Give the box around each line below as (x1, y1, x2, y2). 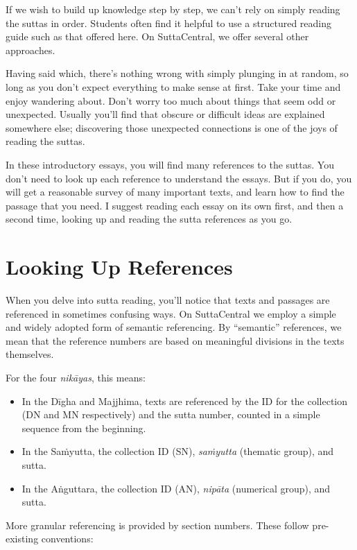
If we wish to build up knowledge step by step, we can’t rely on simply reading (6, 2, 340, 16)
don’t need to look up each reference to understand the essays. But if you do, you (6, 171, 352, 185)
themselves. (6, 347, 54, 361)
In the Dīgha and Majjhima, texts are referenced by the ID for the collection (21, 393, 348, 408)
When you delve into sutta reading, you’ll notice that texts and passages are (6, 293, 330, 307)
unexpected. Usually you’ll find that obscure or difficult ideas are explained (6, 107, 325, 121)
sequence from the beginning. (21, 420, 146, 435)
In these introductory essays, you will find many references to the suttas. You (6, 157, 334, 171)
